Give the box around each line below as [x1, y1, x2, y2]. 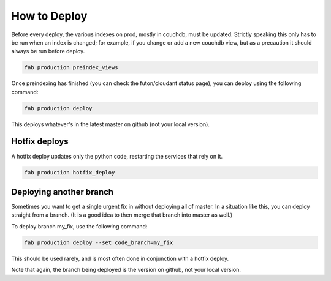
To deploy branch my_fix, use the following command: [11, 222, 148, 230]
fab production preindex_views [24, 64, 119, 71]
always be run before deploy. [11, 48, 85, 55]
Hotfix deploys [11, 137, 69, 147]
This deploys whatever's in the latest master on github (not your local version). [11, 120, 210, 128]
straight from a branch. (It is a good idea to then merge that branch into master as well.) [11, 211, 233, 219]
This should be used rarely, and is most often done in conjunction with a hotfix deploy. [11, 255, 229, 262]
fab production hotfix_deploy [24, 169, 115, 176]
